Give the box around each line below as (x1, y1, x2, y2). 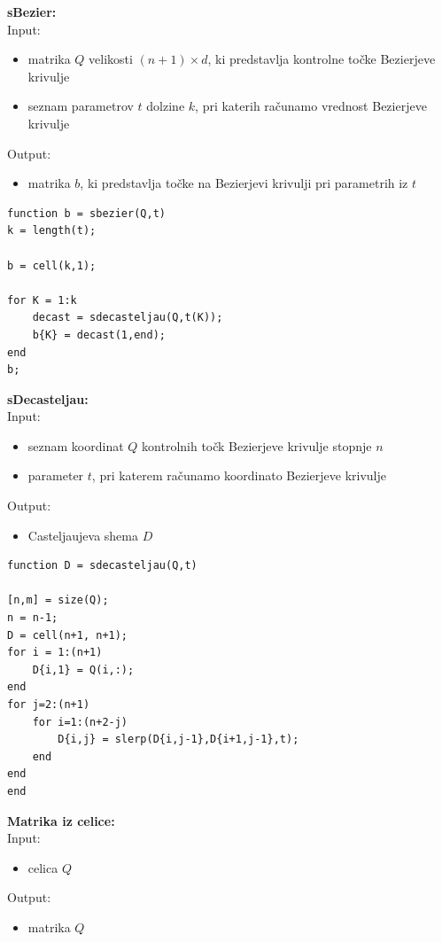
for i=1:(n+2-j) (32, 715, 128, 728)
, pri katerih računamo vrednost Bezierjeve (195, 97, 427, 115)
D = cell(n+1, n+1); (7, 628, 128, 642)
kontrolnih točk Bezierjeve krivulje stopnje (142, 436, 372, 455)
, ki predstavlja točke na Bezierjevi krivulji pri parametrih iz (80, 174, 408, 192)
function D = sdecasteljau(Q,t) (7, 559, 198, 572)
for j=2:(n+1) (7, 698, 90, 711)
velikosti (89, 50, 133, 68)
